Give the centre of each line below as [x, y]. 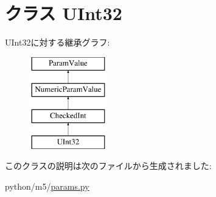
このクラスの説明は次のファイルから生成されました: [108, 166]
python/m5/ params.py [47, 186]
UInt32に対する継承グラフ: [57, 42]
